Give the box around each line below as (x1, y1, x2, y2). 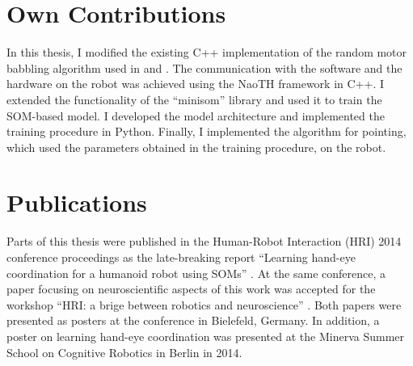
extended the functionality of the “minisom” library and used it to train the (6, 90, 382, 107)
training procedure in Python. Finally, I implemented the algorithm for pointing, (6, 123, 407, 140)
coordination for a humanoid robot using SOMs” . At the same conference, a (6, 264, 386, 281)
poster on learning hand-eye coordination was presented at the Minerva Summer (6, 327, 405, 344)
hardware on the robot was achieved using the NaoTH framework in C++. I (6, 75, 385, 92)
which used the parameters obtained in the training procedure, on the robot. (6, 138, 386, 155)
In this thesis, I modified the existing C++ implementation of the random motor (6, 44, 407, 61)
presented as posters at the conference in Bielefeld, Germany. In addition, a (6, 312, 380, 329)
